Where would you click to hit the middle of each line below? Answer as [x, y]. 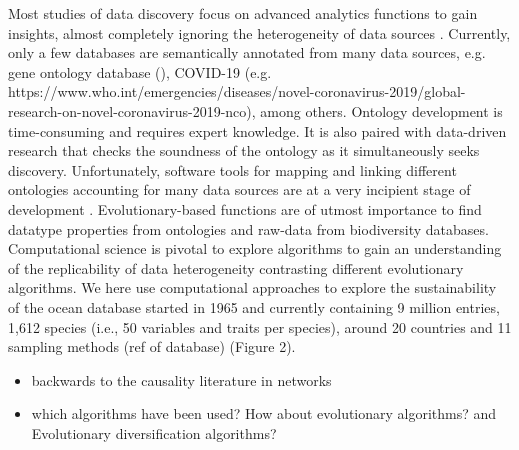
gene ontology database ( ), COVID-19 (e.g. [140, 71]
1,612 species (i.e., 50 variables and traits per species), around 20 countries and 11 [260, 326]
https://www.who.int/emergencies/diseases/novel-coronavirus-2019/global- [237, 91]
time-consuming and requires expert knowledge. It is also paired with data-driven [257, 130]
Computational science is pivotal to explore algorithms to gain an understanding [255, 248]
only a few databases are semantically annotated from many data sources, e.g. [247, 52]
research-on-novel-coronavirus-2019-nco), [132, 110]
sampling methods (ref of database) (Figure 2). [152, 346]
